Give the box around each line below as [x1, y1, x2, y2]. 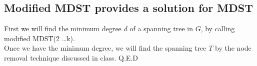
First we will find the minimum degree [4, 23, 121, 34]
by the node [215, 43, 251, 53]
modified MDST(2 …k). [4, 33, 75, 43]
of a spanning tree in [129, 23, 193, 34]
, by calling [200, 23, 235, 34]
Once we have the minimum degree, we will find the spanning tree [4, 43, 206, 53]
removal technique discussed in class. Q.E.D [4, 52, 138, 63]
